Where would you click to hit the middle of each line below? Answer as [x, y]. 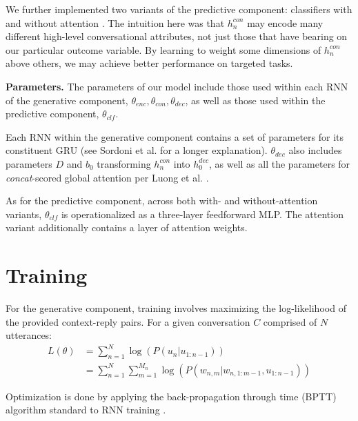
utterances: [29, 335]
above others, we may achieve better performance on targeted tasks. [149, 63]
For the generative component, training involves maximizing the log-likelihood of [176, 308]
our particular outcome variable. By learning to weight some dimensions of [163, 49]
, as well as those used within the [255, 100]
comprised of [290, 321]
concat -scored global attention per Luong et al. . [107, 177]
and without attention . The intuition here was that [115, 22]
